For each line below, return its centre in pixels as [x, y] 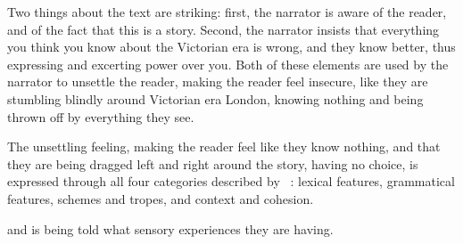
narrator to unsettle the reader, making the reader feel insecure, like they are [218, 81]
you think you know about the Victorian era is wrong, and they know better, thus [231, 47]
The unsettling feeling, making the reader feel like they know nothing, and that [224, 146]
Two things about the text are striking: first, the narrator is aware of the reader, [227, 12]
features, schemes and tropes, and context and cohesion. [161, 198]
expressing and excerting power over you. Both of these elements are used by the [228, 64]
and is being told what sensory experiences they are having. [170, 228]
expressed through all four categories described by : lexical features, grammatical [231, 181]
